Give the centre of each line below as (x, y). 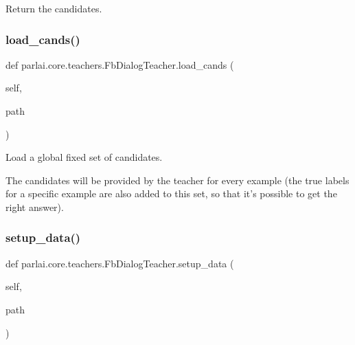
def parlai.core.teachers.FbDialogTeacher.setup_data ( (120, 263)
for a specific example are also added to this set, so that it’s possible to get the (171, 193)
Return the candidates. (54, 8)
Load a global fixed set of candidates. (84, 157)
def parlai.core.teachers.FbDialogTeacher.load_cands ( (120, 64)
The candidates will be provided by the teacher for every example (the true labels (177, 180)
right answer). (35, 207)
